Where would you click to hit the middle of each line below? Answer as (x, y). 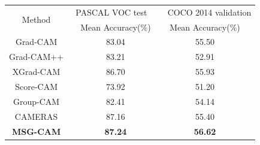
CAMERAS (36, 116)
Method (36, 19)
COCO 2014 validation (209, 12)
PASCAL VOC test (111, 12)
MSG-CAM (36, 131)
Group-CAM (37, 101)
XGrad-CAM (36, 72)
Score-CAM (36, 86)
